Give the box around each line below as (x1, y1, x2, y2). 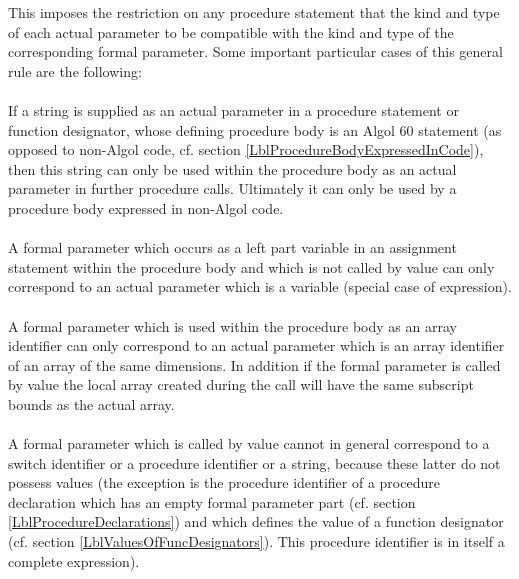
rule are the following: (8, 60, 142, 81)
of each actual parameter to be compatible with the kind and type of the (8, 21, 454, 42)
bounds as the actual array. (8, 393, 175, 414)
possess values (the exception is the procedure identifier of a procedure (8, 472, 440, 493)
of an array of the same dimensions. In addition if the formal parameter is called (8, 354, 501, 375)
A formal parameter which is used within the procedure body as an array (8, 315, 457, 336)
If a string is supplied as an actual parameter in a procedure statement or (8, 99, 459, 120)
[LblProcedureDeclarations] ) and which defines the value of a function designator (8, 511, 504, 532)
